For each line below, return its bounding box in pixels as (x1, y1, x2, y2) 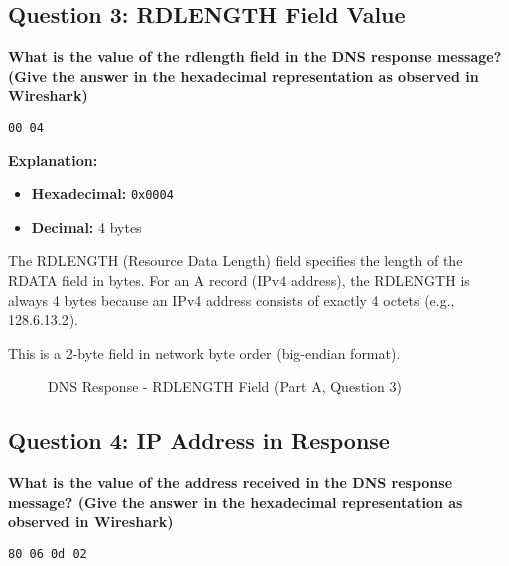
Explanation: (8, 149, 98, 170)
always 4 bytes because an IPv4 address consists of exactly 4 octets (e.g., (8, 289, 455, 310)
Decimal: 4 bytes (31, 216, 142, 237)
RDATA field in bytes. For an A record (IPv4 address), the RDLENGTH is (8, 270, 470, 291)
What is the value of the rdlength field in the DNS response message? (8, 46, 502, 67)
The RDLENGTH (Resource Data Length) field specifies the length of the (8, 250, 463, 271)
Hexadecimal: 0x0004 (31, 183, 174, 204)
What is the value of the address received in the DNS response (8, 472, 453, 493)
